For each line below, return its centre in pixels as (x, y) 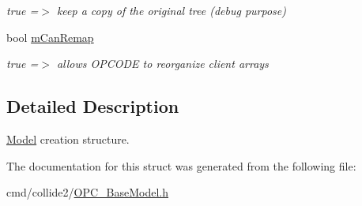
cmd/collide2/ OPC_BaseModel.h (88, 192)
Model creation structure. (68, 139)
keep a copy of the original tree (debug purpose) (171, 10)
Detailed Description (93, 106)
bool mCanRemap (50, 37)
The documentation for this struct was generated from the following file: (181, 165)
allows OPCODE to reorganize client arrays (162, 64)
